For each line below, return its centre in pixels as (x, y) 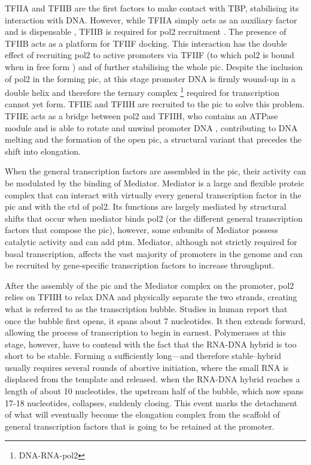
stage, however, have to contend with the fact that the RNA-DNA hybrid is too (151, 344)
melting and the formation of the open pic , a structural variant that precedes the (153, 139)
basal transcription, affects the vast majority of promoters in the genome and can (154, 253)
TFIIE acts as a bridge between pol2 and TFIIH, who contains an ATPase (141, 116)
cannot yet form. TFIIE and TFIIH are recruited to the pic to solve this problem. (155, 104)
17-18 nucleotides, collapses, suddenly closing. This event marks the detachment (151, 402)
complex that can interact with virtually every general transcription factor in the (153, 194)
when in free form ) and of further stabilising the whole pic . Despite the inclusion (154, 66)
